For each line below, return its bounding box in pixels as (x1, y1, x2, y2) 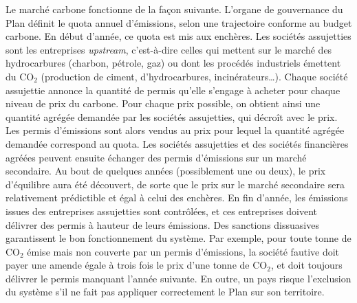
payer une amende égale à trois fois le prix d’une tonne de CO (6, 258, 268, 272)
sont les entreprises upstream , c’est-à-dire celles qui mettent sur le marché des (6, 42, 332, 56)
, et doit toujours (270, 258, 343, 272)
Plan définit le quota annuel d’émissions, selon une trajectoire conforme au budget (6, 15, 352, 30)
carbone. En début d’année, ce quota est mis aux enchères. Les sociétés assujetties (6, 29, 351, 43)
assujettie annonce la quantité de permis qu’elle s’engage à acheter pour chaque (6, 82, 340, 97)
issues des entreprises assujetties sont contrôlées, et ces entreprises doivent (6, 203, 318, 218)
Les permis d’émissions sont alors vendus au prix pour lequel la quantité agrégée (6, 123, 345, 137)
